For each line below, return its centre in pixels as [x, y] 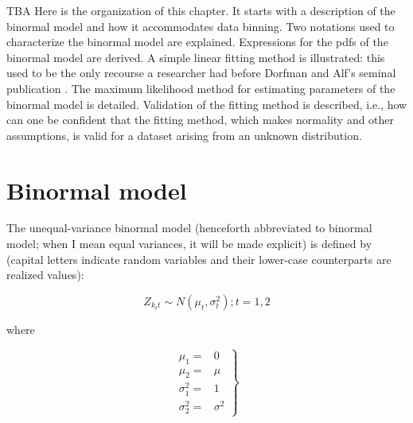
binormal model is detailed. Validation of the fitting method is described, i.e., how [207, 104]
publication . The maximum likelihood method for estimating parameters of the [201, 88]
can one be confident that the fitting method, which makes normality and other [201, 120]
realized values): [45, 275]
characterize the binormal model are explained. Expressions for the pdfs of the [197, 42]
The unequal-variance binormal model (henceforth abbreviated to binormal [189, 228]
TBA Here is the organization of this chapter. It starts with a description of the [201, 10]
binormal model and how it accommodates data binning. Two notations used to [201, 26]
